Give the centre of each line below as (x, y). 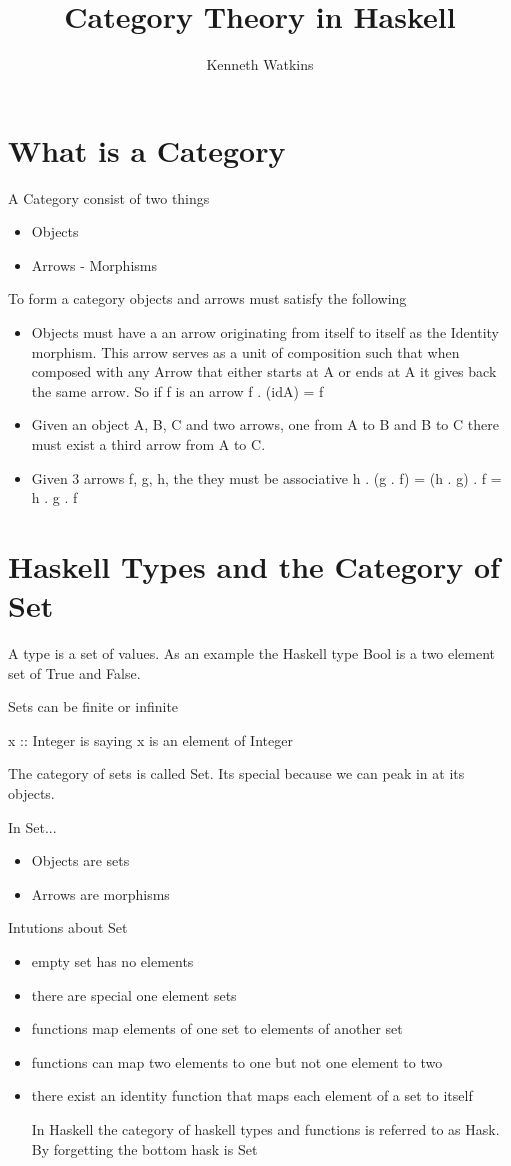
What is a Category (147, 149)
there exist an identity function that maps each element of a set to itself (252, 1095)
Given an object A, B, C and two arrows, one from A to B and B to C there (265, 424)
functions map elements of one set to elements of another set (217, 1028)
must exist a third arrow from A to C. (148, 444)
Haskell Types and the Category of (254, 565)
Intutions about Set (68, 927)
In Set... (32, 826)
